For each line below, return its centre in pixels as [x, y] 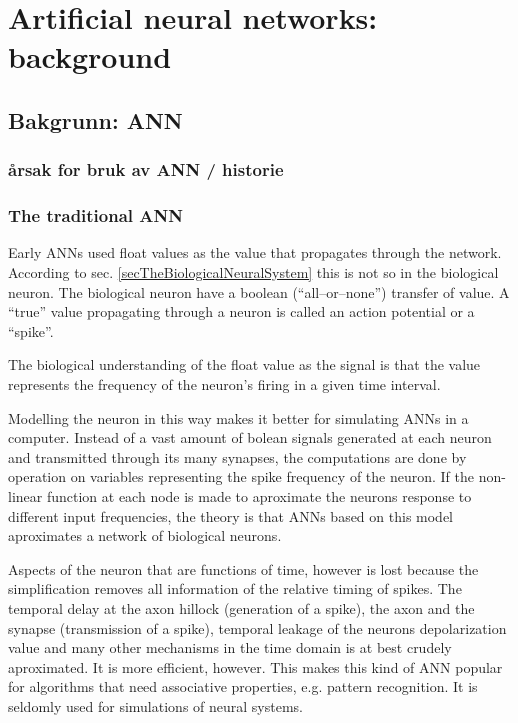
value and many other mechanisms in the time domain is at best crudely [230, 647]
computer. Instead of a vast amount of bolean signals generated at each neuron [250, 437]
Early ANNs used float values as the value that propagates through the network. [255, 252]
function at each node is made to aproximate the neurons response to [259, 495]
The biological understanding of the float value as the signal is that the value [244, 364]
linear [25, 495]
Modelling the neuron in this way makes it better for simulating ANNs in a [238, 417]
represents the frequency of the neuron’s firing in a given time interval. [224, 383]
